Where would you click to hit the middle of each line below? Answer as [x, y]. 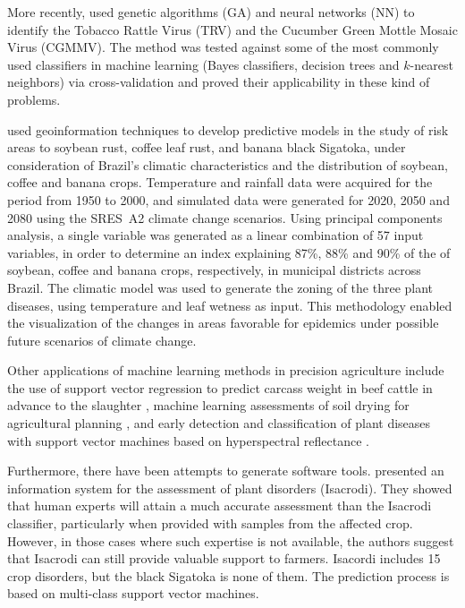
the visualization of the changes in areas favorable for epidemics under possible [223, 323]
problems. [34, 99]
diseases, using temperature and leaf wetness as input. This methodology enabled [230, 305]
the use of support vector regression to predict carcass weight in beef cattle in [220, 387]
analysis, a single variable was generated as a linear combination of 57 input [216, 235]
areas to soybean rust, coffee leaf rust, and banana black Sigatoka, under [207, 147]
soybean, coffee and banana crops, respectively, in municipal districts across [214, 270]
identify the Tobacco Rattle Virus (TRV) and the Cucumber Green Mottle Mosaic [232, 29]
